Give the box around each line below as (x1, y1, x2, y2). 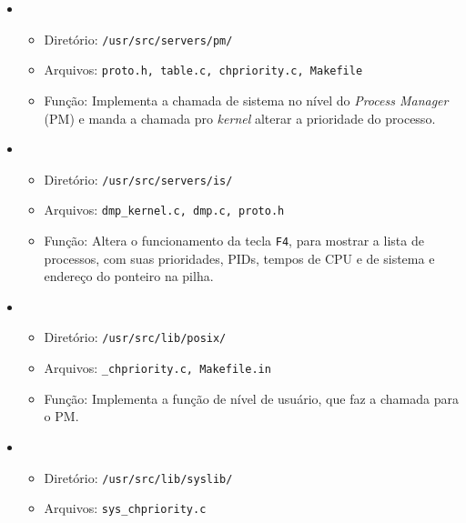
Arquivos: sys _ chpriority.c (44, 498, 207, 518)
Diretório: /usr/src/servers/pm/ (44, 29, 233, 48)
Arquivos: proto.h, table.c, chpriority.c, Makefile (44, 60, 363, 79)
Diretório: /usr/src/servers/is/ (44, 169, 233, 188)
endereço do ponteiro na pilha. (44, 267, 214, 286)
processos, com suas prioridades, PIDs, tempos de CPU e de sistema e (44, 248, 435, 267)
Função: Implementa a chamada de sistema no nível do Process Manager (44, 90, 449, 109)
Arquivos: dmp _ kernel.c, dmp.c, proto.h (44, 200, 285, 219)
